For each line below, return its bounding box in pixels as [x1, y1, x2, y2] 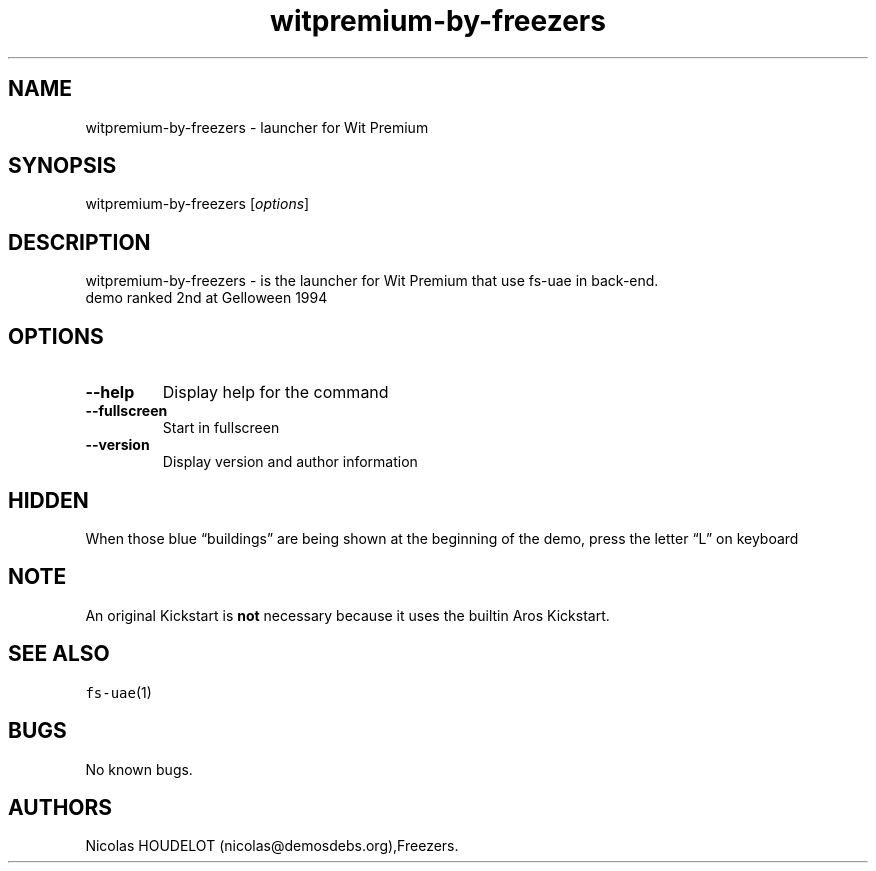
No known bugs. [85, 760, 193, 778]
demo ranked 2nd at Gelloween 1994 [85, 289, 328, 307]
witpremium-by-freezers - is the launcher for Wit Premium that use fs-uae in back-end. [85, 272, 659, 290]
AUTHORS [8, 794, 113, 820]
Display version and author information [162, 453, 418, 471]
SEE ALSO [8, 641, 110, 667]
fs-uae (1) [85, 683, 152, 701]
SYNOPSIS [8, 153, 117, 179]
